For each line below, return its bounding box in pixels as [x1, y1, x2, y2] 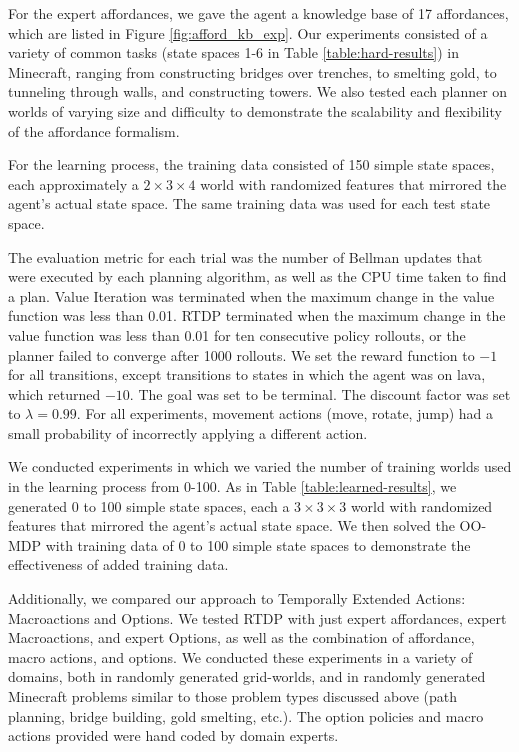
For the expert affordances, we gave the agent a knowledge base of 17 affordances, [8, 3, 509, 23]
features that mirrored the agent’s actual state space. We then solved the [8, 515, 455, 536]
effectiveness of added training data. [8, 554, 229, 575]
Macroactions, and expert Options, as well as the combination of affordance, [8, 627, 475, 648]
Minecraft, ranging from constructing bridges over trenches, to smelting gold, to [8, 61, 497, 82]
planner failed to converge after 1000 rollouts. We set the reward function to [8, 344, 475, 365]
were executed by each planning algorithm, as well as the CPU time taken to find [8, 266, 507, 287]
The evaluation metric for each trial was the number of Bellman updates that [8, 246, 483, 267]
